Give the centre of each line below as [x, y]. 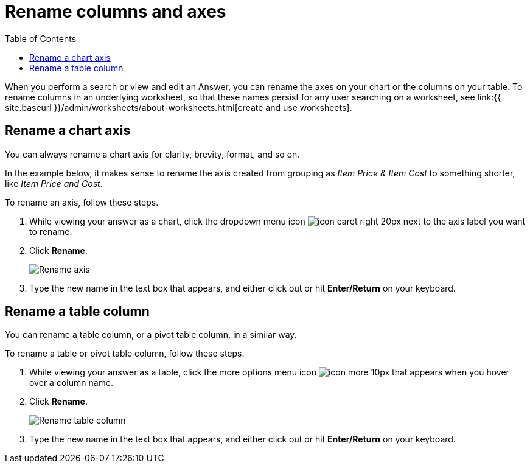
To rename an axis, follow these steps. [82, 202]
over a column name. [71, 383]
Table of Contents [41, 38]
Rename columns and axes [116, 12]
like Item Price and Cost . [54, 183]
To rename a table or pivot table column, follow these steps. [125, 354]
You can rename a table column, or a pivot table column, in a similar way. [151, 335]
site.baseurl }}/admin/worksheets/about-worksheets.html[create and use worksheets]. [179, 107]
